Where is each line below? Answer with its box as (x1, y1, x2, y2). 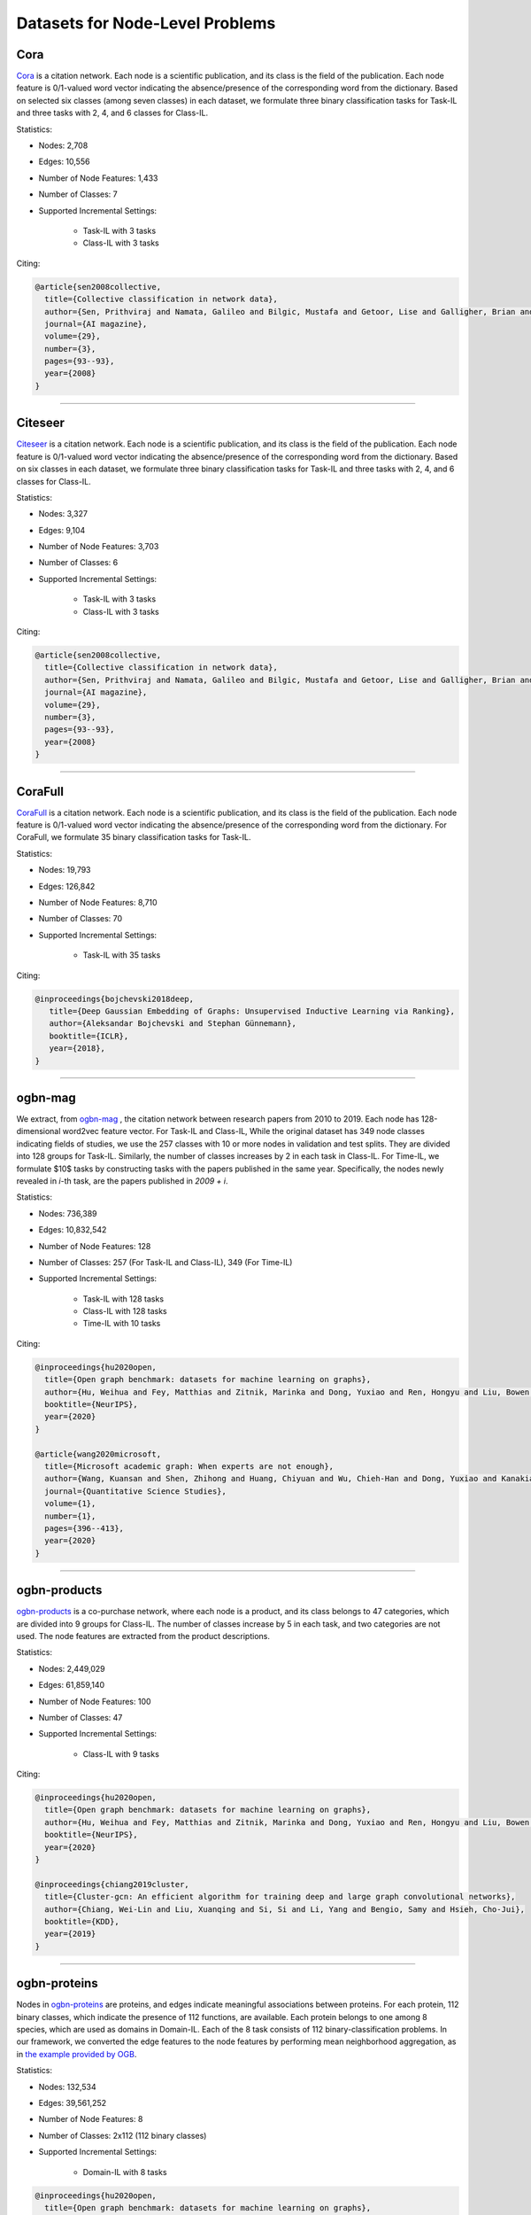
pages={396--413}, (44, 1523, 124, 1533)
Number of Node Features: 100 (38, 1696, 151, 1706)
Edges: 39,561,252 (38, 2098, 107, 2109)
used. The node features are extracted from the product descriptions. (16, 1630, 270, 1641)
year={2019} (44, 1929, 96, 1939)
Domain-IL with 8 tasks (82, 2166, 167, 2177)
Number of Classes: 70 (38, 913, 123, 924)
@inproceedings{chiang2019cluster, (35, 1879, 189, 1889)
